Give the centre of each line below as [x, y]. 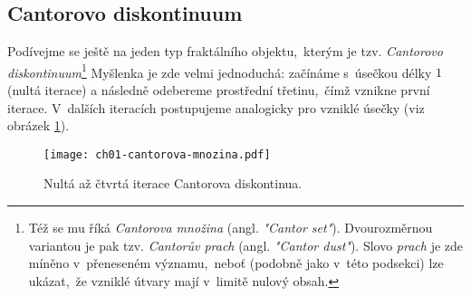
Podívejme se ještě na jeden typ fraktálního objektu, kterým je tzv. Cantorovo [225, 51]
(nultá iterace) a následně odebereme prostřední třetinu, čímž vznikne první [219, 90]
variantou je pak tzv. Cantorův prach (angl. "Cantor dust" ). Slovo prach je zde [246, 245]
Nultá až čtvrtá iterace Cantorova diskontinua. [173, 183]
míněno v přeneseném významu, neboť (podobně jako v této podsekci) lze [236, 263]
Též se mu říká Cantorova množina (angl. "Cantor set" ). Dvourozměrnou [231, 228]
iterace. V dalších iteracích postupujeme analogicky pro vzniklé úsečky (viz [216, 107]
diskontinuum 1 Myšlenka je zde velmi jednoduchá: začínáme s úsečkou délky [220, 71]
